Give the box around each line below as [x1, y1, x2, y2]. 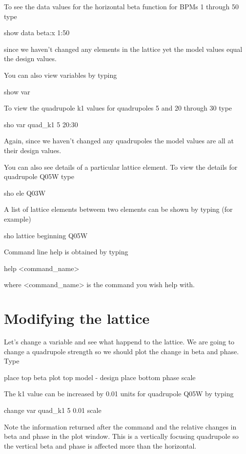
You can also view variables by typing [4, 69, 117, 80]
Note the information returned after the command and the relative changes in [4, 421, 237, 431]
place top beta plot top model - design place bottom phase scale [4, 372, 196, 382]
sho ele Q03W [4, 187, 46, 198]
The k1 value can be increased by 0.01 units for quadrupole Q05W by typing [4, 388, 234, 399]
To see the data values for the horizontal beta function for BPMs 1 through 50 [4, 1, 239, 11]
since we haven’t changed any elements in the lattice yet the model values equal [4, 44, 243, 54]
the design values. [4, 53, 57, 64]
